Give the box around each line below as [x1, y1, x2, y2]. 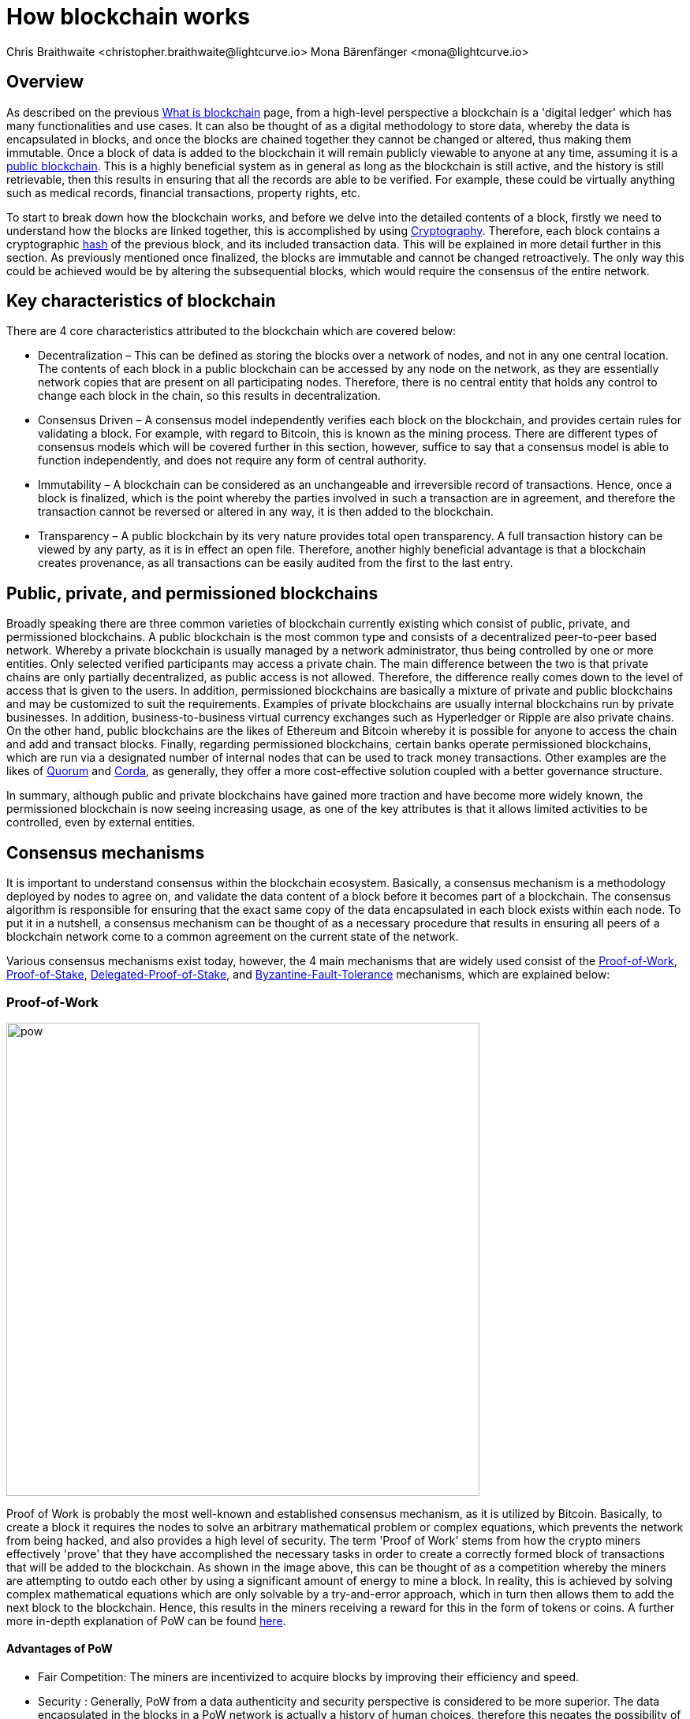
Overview [6, 72, 84, 92]
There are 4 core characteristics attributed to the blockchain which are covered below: [6, 324, 457, 338]
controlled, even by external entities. [6, 815, 196, 830]
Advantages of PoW [6, 1642, 113, 1656]
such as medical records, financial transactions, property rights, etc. [6, 185, 361, 199]
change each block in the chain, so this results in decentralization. [38, 389, 381, 403]
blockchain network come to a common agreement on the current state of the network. [6, 930, 459, 944]
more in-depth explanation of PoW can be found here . [6, 1613, 286, 1628]
